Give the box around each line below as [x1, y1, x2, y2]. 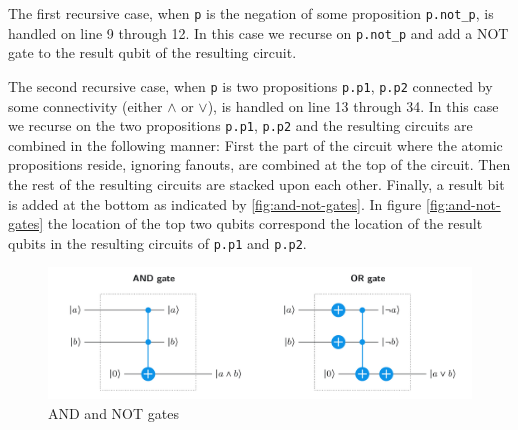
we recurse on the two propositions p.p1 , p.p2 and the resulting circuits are [8, 115, 473, 136]
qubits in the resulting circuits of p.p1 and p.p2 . [8, 232, 307, 253]
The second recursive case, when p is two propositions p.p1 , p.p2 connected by [8, 75, 493, 96]
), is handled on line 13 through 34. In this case [207, 95, 499, 116]
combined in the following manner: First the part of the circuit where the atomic [8, 134, 503, 155]
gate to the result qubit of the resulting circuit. [8, 42, 297, 63]
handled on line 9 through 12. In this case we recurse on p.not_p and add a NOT [8, 22, 509, 43]
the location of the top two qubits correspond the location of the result [47, 213, 483, 234]
